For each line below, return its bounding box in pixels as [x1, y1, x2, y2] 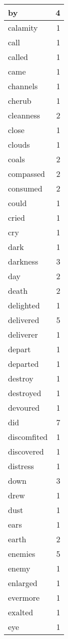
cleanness [8, 109, 40, 121]
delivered [8, 314, 39, 326]
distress [8, 460, 34, 472]
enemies [8, 548, 35, 559]
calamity [8, 22, 38, 33]
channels [8, 80, 38, 92]
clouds [8, 139, 30, 150]
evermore [8, 592, 40, 603]
